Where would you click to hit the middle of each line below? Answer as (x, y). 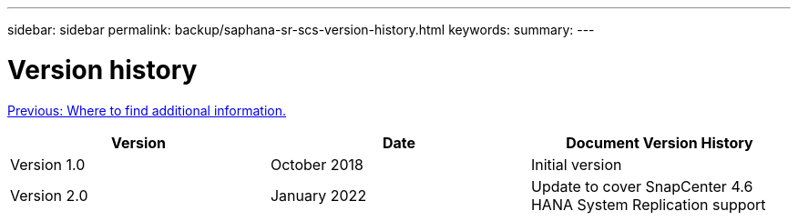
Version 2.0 (49, 195)
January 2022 (318, 195)
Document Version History (660, 142)
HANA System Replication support (648, 204)
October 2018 (317, 164)
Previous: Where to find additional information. (147, 110)
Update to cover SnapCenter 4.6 (642, 186)
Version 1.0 (48, 164)
